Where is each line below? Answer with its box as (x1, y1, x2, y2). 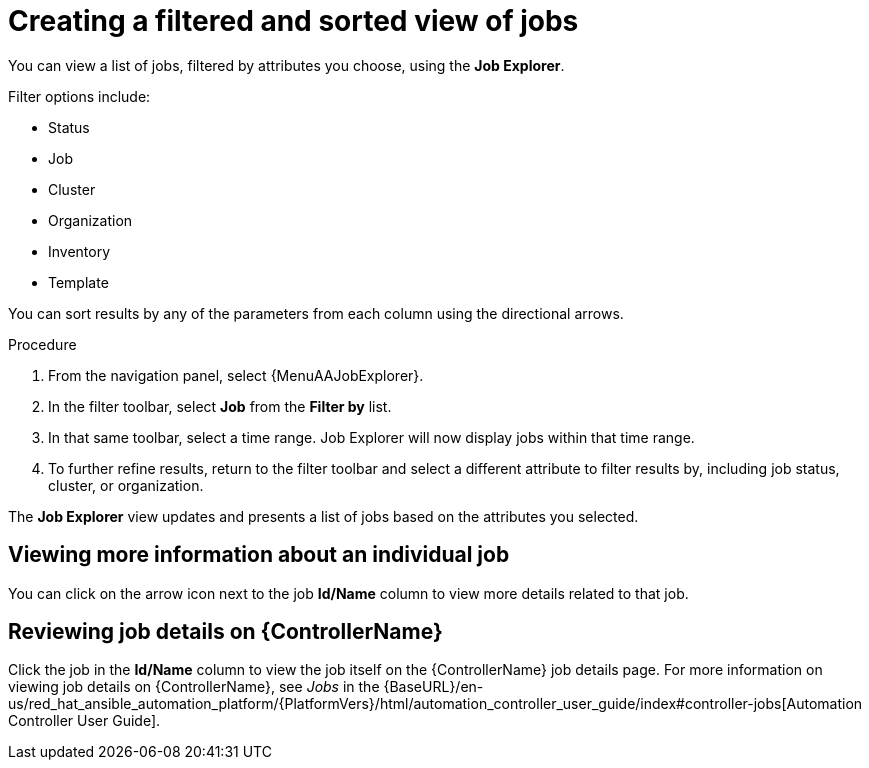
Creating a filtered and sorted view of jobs (8, 4, 579, 38)
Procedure (8, 335, 77, 353)
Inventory (48, 242, 111, 260)
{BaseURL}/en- (383, 678, 484, 696)
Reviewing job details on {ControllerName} (8, 619, 443, 645)
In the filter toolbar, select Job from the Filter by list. (48, 397, 392, 415)
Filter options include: (8, 87, 151, 105)
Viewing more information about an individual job (8, 542, 510, 568)
